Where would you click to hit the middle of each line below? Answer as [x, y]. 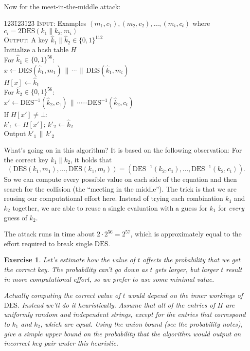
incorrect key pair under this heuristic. [61, 343]
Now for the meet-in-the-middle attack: [62, 6]
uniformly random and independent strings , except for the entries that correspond [125, 314]
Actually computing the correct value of [62, 295]
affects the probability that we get [191, 260]
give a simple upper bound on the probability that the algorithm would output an [123, 333]
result [234, 269]
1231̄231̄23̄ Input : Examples [45, 23]
